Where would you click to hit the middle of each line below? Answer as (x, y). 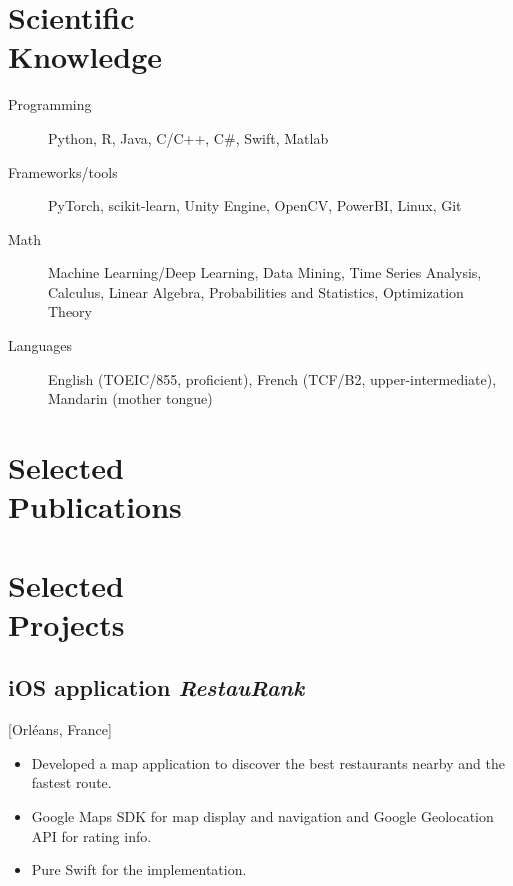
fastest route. (71, 782)
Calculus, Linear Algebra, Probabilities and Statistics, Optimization (256, 291)
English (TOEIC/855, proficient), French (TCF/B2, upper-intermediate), (272, 378)
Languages (40, 345)
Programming (50, 104)
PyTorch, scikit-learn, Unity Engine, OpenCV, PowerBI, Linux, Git (255, 205)
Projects (66, 623)
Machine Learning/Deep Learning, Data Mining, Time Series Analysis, (265, 272)
